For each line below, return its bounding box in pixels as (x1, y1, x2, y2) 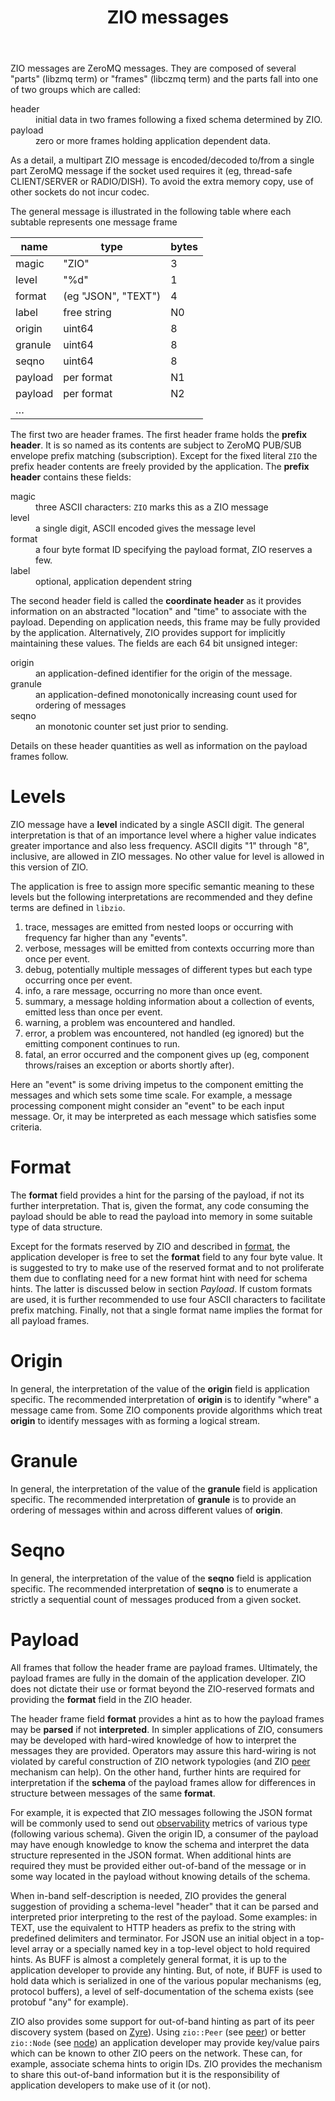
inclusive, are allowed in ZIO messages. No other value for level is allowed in (10, 851, 325, 863)
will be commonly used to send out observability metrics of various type (10, 1817, 308, 1829)
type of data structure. (10, 1221, 103, 1233)
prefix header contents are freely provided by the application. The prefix (10, 461, 310, 473)
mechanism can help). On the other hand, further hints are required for (10, 1766, 302, 1778)
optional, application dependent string (35, 576, 193, 588)
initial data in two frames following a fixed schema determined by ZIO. (35, 114, 323, 126)
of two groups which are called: (10, 84, 141, 96)
